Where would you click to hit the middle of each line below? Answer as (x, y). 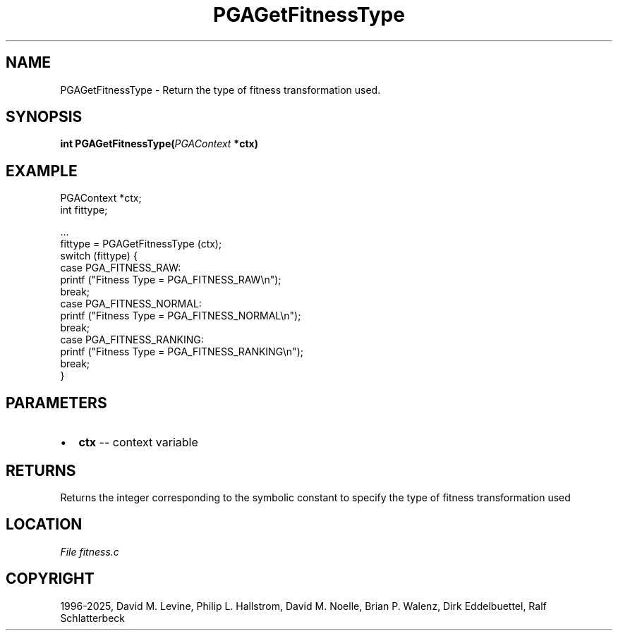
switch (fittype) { (99, 256)
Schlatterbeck (92, 618)
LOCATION (44, 525)
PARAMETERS (56, 403)
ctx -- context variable (138, 442)
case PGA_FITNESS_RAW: (121, 268)
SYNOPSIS (44, 117)
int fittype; (84, 210)
